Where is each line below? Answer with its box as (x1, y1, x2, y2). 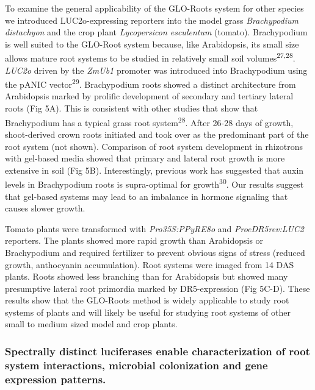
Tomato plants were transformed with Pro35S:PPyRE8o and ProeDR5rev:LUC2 (5, 222, 304, 235)
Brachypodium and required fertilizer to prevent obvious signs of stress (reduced (5, 246, 305, 258)
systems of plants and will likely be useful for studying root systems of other (5, 305, 291, 318)
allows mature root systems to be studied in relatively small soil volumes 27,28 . (5, 50, 295, 65)
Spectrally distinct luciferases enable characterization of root (5, 343, 310, 358)
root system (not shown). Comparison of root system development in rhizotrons (5, 140, 303, 152)
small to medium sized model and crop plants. (5, 317, 178, 330)
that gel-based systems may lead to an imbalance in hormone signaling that (5, 190, 288, 202)
